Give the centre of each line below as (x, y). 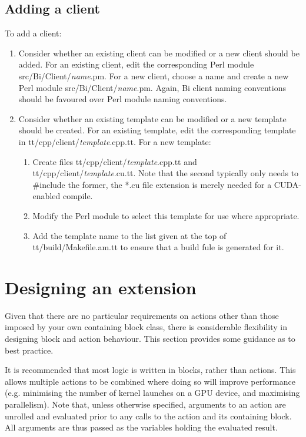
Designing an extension (101, 287)
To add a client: (33, 33)
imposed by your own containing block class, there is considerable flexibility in (146, 327)
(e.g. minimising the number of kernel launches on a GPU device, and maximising (152, 393)
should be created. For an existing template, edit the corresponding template (157, 130)
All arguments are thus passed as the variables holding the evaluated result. (141, 427)
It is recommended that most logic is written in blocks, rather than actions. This (150, 370)
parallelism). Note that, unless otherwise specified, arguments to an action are (145, 404)
